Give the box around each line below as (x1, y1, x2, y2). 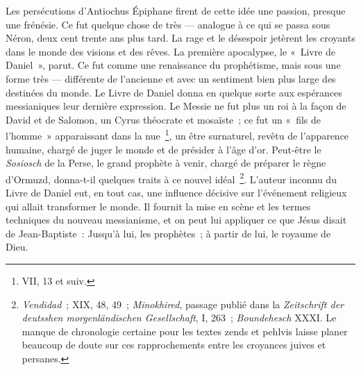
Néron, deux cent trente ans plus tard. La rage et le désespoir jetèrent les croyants (6, 31, 355, 45)
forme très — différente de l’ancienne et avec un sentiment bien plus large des (6, 71, 336, 85)
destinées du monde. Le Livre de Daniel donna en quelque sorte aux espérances (6, 85, 342, 99)
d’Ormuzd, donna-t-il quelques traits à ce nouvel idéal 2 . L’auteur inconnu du (6, 169, 337, 186)
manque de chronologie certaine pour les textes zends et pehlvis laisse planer (22, 323, 348, 338)
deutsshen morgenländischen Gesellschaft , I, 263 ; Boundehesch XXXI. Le (22, 310, 337, 325)
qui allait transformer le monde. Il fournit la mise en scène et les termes (6, 199, 311, 213)
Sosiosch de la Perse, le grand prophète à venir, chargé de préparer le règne (6, 155, 326, 170)
